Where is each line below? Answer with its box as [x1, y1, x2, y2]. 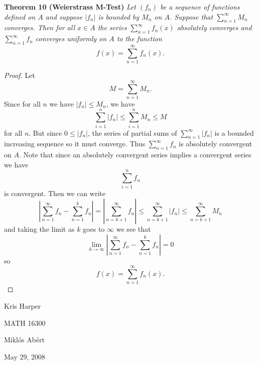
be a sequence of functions [160, 2, 240, 12]
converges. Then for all [4, 22, 75, 33]
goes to [83, 224, 105, 234]
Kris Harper [4, 300, 41, 311]
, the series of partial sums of [87, 127, 177, 138]
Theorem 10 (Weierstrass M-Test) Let [4, 2, 136, 12]
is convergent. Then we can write [4, 188, 105, 199]
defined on [4, 11, 36, 22]
